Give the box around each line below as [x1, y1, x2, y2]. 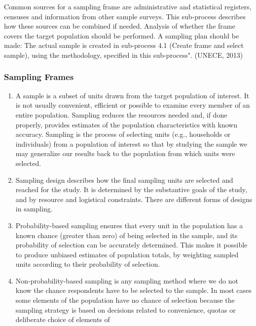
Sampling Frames [4, 71, 74, 83]
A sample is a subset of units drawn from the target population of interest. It [15, 90, 250, 100]
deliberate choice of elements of [15, 314, 110, 325]
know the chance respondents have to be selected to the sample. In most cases [15, 285, 252, 295]
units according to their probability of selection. [15, 259, 160, 269]
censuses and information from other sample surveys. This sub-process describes [4, 11, 246, 21]
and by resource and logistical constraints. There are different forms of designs [15, 194, 253, 204]
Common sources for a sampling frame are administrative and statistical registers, [4, 1, 252, 11]
